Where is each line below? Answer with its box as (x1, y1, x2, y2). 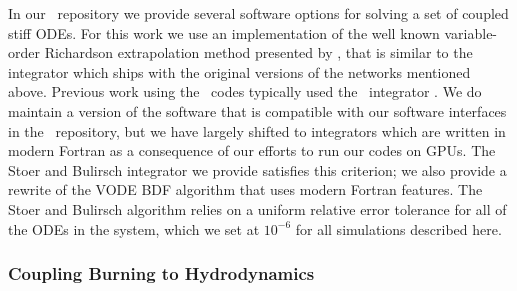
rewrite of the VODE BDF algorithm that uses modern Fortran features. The (8, 179, 483, 200)
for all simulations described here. (295, 218, 502, 239)
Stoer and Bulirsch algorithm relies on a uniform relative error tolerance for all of (8, 198, 507, 219)
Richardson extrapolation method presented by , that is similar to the (44, 42, 473, 63)
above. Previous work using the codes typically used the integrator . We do (8, 81, 482, 102)
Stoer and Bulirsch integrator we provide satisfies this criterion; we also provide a (8, 159, 507, 180)
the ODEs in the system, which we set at (8, 218, 260, 239)
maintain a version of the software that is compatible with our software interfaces (8, 100, 507, 121)
